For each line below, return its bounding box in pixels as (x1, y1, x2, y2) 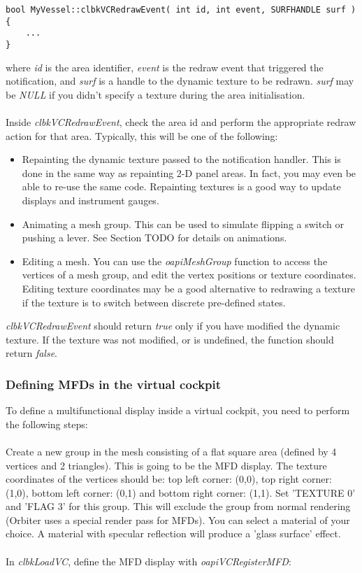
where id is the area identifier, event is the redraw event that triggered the (6, 59, 324, 74)
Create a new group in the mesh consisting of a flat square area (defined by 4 (6, 444, 337, 458)
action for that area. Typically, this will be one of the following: (6, 128, 278, 143)
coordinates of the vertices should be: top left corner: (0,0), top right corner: (6, 472, 332, 486)
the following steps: (6, 416, 88, 431)
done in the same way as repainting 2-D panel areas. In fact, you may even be (22, 165, 356, 180)
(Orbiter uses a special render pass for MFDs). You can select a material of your (6, 512, 350, 527)
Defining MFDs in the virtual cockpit (6, 375, 222, 392)
